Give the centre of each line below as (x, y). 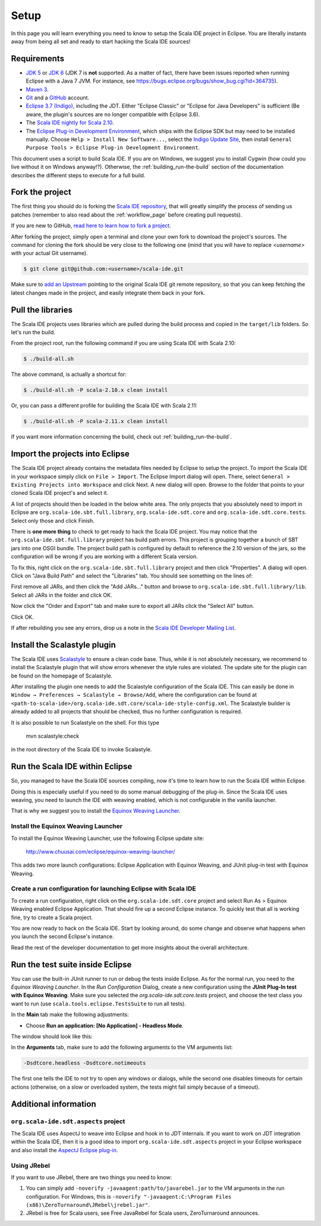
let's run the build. (33, 333)
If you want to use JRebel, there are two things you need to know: (92, 1177)
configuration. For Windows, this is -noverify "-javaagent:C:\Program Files (129, 1196)
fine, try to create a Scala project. (52, 917)
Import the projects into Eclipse (70, 454)
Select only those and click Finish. (53, 520)
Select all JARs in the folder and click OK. (62, 595)
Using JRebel (31, 1165)
